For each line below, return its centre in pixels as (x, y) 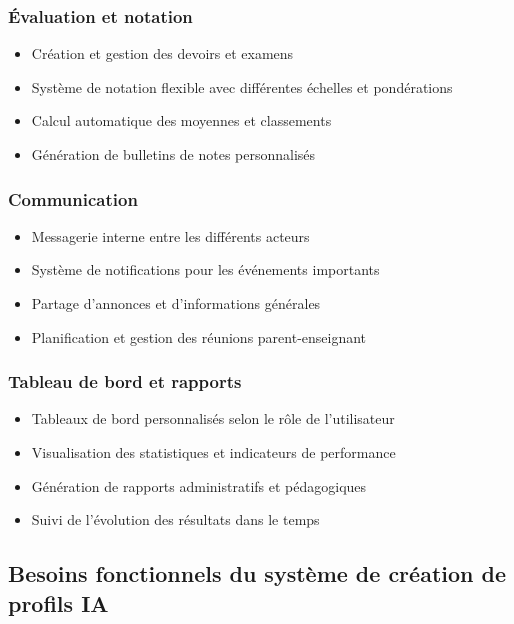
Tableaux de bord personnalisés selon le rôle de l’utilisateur (213, 418)
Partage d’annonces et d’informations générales (176, 303)
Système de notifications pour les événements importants (205, 269)
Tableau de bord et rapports (125, 381)
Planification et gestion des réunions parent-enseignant (199, 336)
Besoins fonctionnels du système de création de (257, 573)
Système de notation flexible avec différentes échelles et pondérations (242, 86)
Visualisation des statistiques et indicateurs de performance (213, 452)
